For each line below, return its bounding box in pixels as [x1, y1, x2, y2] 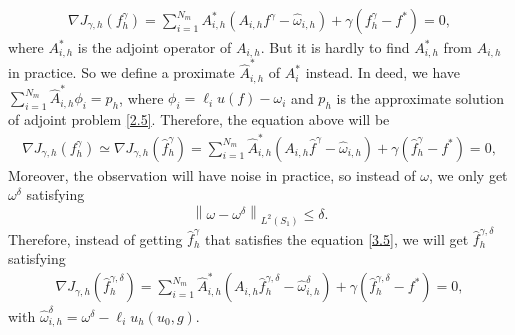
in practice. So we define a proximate [8, 62, 235, 83]
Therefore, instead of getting [8, 228, 183, 249]
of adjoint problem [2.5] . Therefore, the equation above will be [8, 109, 390, 130]
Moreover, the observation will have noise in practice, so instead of [8, 164, 416, 185]
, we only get [429, 164, 508, 185]
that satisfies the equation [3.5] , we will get [205, 228, 469, 249]
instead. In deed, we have [305, 62, 461, 83]
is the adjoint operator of [77, 37, 232, 58]
